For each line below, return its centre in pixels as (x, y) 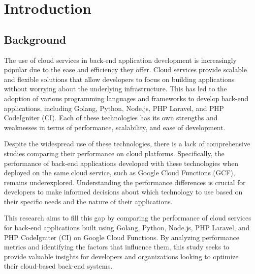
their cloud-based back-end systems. (58, 266)
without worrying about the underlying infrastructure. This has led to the (115, 89)
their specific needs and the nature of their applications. (88, 201)
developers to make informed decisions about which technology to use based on (123, 192)
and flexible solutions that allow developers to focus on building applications (119, 79)
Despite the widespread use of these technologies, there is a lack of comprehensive (127, 144)
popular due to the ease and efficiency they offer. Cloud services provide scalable (126, 69)
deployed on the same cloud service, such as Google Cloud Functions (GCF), (120, 173)
